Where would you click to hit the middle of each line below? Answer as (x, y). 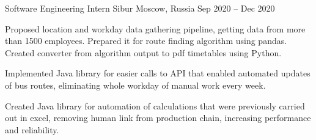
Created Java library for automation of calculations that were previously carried (155, 105)
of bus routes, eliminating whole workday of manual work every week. (135, 85)
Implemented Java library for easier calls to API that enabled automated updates (158, 73)
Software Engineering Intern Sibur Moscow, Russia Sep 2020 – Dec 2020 (140, 8)
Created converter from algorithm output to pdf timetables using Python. (143, 52)
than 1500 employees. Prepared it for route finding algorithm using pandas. (146, 41)
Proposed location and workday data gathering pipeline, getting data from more (155, 28)
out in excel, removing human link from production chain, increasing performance (158, 118)
